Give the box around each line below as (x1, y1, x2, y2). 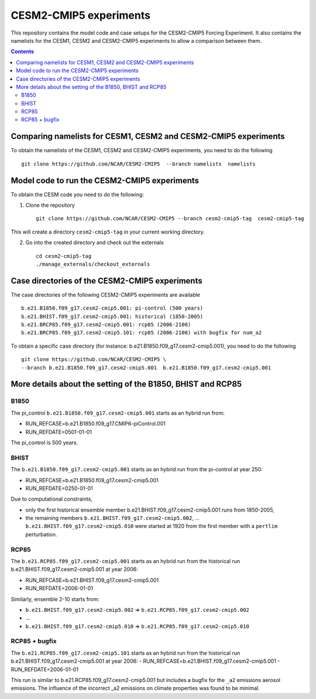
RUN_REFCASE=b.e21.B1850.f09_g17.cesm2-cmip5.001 (25, 477, 159, 484)
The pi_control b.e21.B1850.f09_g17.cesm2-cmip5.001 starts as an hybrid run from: (11, 409, 225, 416)
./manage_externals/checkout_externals (36, 261, 150, 268)
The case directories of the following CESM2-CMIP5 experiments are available (11, 291, 201, 298)
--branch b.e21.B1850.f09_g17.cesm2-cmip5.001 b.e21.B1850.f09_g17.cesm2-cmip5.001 (21, 364, 272, 371)
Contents (11, 48, 35, 55)
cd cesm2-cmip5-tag (36, 252, 92, 259)
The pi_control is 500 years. (11, 439, 78, 446)
